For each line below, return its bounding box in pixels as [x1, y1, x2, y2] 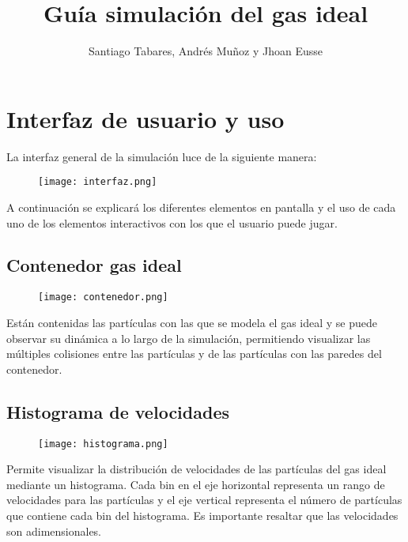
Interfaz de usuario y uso [6, 102, 285, 134]
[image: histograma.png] [38, 438, 168, 450]
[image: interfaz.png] [38, 176, 157, 188]
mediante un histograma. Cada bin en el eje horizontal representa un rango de [6, 476, 385, 492]
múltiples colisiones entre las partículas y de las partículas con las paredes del [6, 345, 382, 362]
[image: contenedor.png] [38, 292, 168, 303]
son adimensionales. [6, 522, 102, 539]
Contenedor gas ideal [6, 253, 182, 277]
